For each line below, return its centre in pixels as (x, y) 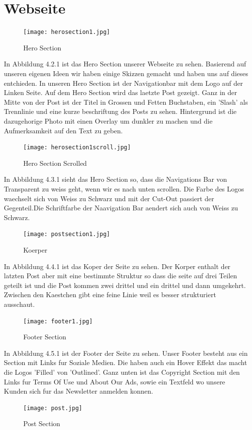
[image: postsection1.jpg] (67, 234)
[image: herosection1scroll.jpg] (77, 148)
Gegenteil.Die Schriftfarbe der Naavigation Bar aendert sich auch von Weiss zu (121, 208)
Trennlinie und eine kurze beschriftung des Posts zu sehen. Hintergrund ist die (120, 111)
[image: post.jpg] (53, 408)
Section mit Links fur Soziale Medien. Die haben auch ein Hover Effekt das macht (126, 362)
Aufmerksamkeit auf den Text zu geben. (63, 130)
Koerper (35, 250)
